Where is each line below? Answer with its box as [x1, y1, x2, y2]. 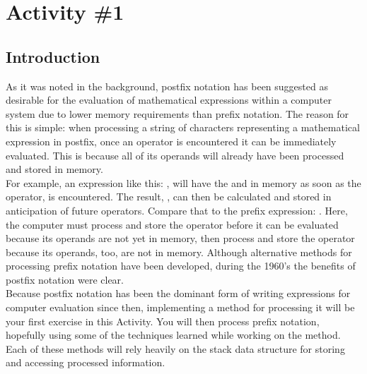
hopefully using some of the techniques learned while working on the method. [6, 327, 341, 342]
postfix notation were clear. [6, 272, 124, 286]
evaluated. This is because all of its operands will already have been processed [6, 147, 344, 162]
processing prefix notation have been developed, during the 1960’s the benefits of [6, 258, 356, 273]
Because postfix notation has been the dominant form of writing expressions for [6, 286, 351, 301]
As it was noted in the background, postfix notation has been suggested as [6, 78, 328, 93]
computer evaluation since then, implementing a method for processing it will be [6, 300, 355, 315]
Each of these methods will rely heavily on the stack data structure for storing [6, 341, 345, 356]
